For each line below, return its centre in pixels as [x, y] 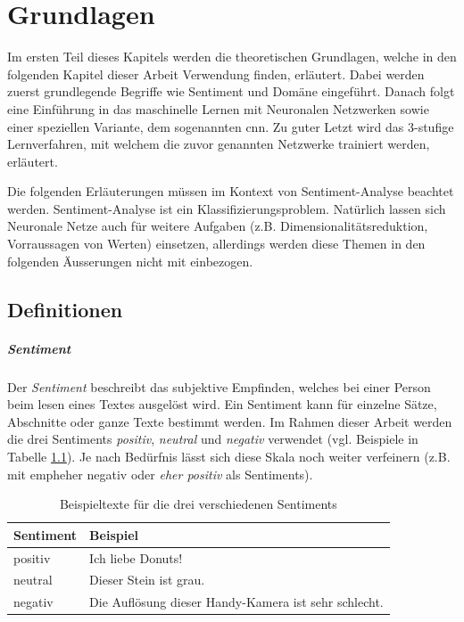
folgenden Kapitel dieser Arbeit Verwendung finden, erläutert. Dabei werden [216, 74]
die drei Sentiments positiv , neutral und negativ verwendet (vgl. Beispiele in [213, 439]
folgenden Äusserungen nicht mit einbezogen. [130, 261]
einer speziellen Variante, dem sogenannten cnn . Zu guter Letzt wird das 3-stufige [231, 126]
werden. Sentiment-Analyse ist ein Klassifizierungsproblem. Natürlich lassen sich [227, 208]
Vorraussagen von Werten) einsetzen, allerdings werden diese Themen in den [216, 244]
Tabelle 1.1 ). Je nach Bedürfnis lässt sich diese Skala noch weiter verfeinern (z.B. [229, 456]
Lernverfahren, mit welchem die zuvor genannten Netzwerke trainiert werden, [219, 144]
